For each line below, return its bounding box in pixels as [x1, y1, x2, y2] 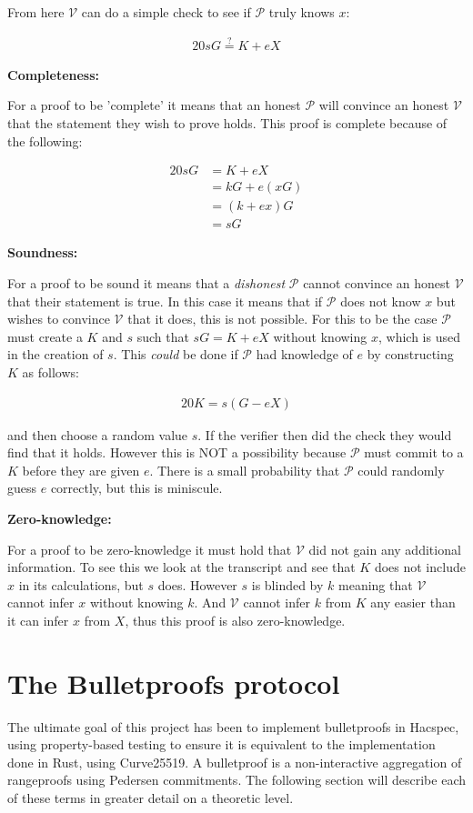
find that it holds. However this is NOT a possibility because [7, 443, 347, 462]
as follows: [22, 362, 79, 381]
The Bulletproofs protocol [7, 664, 340, 701]
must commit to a [364, 443, 464, 462]
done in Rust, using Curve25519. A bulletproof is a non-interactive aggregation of [7, 752, 462, 771]
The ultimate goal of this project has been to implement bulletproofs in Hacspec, [7, 717, 459, 736]
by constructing [367, 345, 454, 364]
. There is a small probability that [149, 460, 340, 479]
